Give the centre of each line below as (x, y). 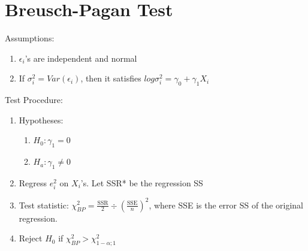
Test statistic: (44, 205)
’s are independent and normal (81, 58)
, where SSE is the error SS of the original (226, 205)
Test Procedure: (34, 100)
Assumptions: (30, 38)
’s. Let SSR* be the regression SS (142, 182)
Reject (31, 238)
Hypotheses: (41, 120)
